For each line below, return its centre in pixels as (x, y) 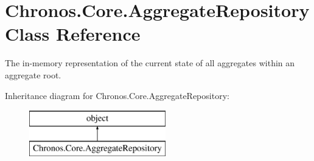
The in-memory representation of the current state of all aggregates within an (150, 63)
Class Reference (73, 34)
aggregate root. (33, 74)
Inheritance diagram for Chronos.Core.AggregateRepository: (117, 95)
